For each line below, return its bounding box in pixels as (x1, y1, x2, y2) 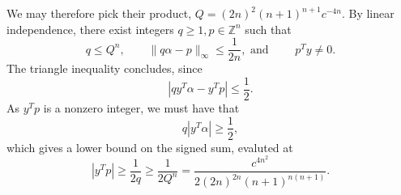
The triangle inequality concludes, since (6, 60, 203, 77)
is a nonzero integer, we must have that (43, 99, 240, 116)
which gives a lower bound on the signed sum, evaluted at (6, 138, 293, 155)
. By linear (341, 5, 395, 21)
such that (245, 20, 292, 37)
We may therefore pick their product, (6, 5, 192, 21)
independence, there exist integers (6, 20, 174, 37)
